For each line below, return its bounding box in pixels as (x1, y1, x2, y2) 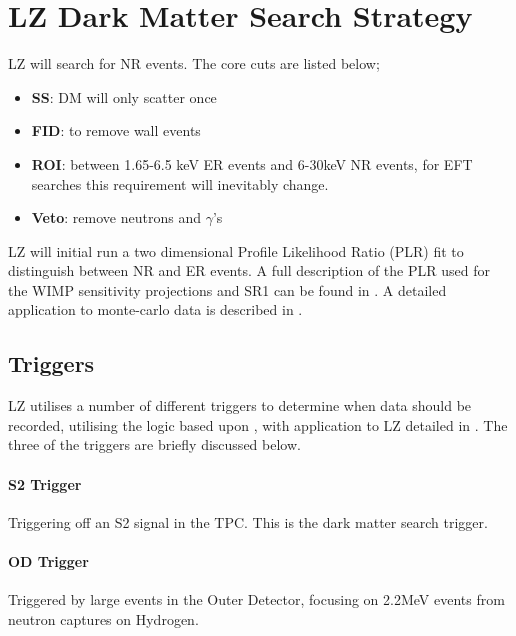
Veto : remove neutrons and (31, 207, 201, 228)
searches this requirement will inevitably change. (31, 173, 329, 194)
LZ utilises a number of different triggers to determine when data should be (8, 395, 472, 416)
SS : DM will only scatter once (31, 86, 217, 107)
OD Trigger (8, 551, 89, 572)
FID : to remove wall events (31, 120, 201, 141)
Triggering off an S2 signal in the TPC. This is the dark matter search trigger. (8, 511, 488, 532)
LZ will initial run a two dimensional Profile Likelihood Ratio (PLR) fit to (8, 240, 464, 261)
